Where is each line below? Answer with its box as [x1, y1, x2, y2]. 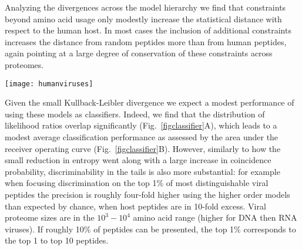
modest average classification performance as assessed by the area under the [5, 131, 278, 143]
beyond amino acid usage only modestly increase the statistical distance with [5, 12, 282, 25]
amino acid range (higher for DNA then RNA [133, 211, 297, 224]
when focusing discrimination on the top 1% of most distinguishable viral [5, 177, 269, 189]
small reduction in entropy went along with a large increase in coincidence [5, 154, 271, 166]
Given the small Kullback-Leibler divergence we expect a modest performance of [5, 96, 294, 109]
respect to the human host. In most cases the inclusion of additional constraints [5, 24, 291, 36]
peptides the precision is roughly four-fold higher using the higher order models [5, 188, 290, 200]
